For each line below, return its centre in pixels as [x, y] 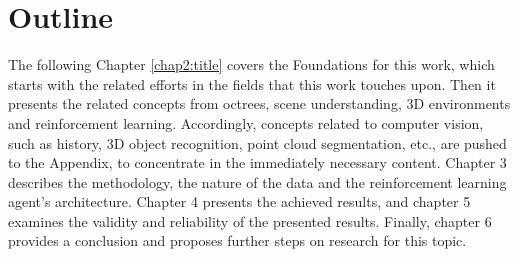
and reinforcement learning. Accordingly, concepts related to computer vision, [246, 122]
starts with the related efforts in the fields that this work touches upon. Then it [252, 83]
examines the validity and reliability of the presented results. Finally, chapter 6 [250, 220]
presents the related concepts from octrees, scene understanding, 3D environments [259, 103]
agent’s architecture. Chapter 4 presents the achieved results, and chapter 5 [239, 201]
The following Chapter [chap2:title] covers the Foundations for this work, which [251, 64]
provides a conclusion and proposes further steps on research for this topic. [237, 240]
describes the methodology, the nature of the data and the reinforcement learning [257, 181]
